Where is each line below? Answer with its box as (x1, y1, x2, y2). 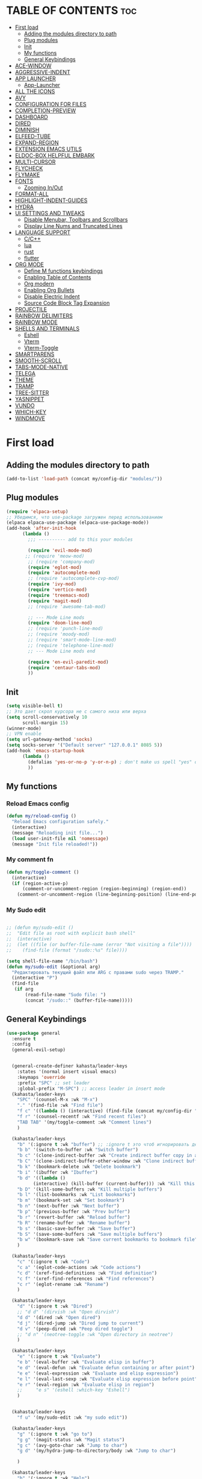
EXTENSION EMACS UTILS (14, 145, 82, 153)
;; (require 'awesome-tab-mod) (28, 603, 106, 609)
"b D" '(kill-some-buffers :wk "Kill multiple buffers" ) (17, 1186, 163, 1192)
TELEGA (14, 369, 36, 377)
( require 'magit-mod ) (28, 598, 82, 604)
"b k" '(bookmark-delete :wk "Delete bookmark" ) (17, 1164, 141, 1170)
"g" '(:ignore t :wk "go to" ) (17, 1431, 93, 1437)
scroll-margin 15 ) (22, 719, 69, 726)
